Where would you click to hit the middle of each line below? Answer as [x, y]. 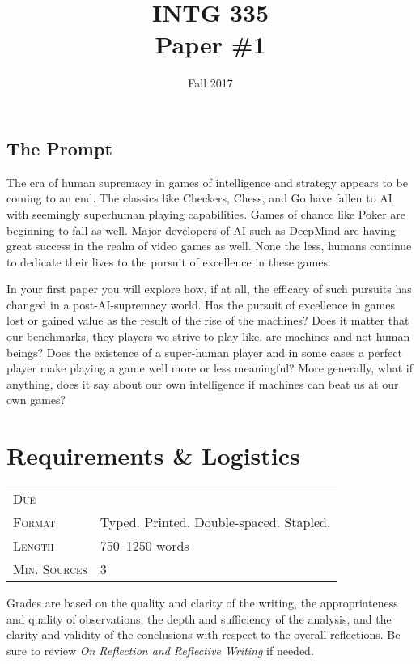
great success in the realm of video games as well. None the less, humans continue [209, 246]
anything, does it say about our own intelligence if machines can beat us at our [203, 383]
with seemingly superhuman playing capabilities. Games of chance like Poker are [206, 213]
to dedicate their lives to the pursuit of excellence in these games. [169, 261]
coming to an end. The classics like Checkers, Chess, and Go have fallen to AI [199, 198]
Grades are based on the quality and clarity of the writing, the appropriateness [202, 603]
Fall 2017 [210, 83]
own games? [36, 400]
